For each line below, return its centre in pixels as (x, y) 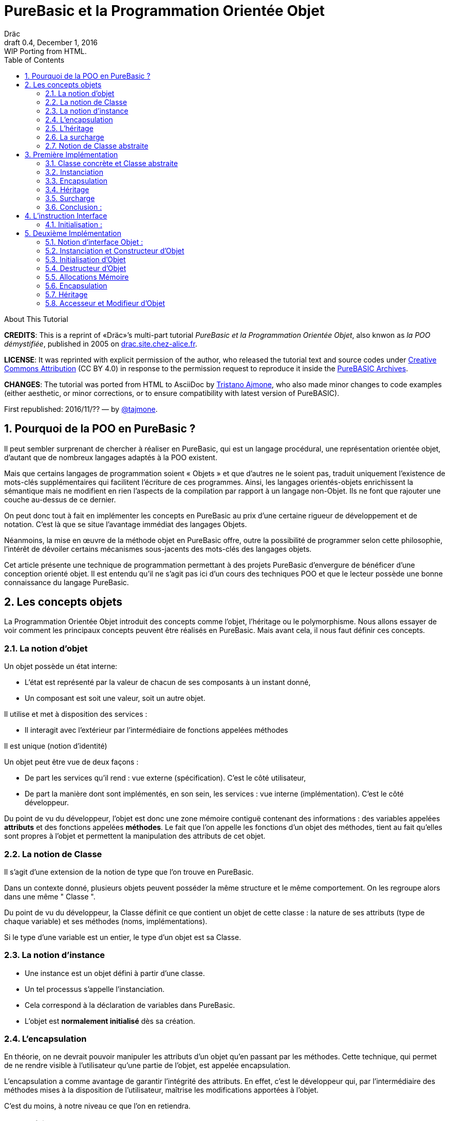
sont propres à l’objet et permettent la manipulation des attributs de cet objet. (135, 836)
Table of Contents (34, 60)
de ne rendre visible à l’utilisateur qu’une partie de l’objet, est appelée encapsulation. (147, 1065)
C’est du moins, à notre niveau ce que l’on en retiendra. (97, 1106)
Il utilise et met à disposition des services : (76, 714)
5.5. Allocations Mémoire (87, 277)
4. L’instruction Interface (66, 215)
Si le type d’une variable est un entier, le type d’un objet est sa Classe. (123, 937)
